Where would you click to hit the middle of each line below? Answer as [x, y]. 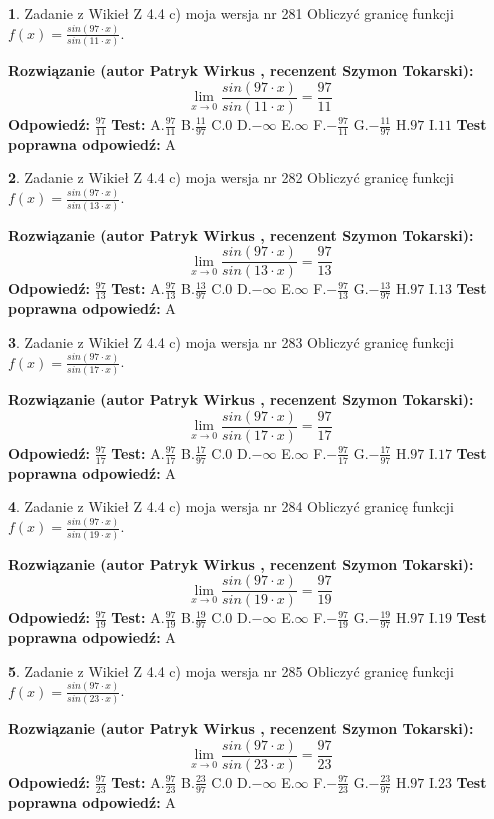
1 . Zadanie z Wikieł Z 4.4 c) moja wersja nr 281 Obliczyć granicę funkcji [231, 13]
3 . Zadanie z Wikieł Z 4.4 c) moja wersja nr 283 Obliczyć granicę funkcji [231, 341]
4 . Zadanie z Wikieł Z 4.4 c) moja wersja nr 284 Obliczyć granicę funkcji [231, 506]
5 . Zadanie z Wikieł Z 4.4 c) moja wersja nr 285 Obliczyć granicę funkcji [231, 670]
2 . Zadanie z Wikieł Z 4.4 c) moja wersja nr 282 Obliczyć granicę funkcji [231, 177]
